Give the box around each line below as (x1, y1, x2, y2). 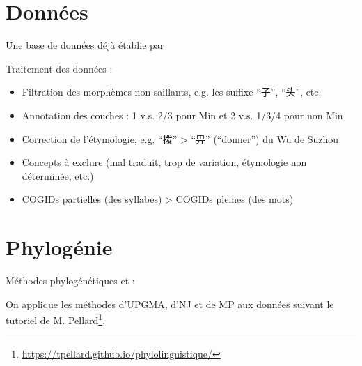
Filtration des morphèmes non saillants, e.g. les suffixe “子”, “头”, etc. (22, 84, 322, 99)
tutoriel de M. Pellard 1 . (6, 311, 106, 327)
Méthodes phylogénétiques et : (6, 273, 135, 287)
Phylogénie (6, 233, 113, 261)
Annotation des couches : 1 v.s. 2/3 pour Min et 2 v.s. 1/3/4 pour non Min (22, 107, 343, 122)
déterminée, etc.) (22, 168, 94, 183)
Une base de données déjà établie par (6, 38, 164, 52)
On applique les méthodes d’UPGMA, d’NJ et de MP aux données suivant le (6, 296, 334, 311)
